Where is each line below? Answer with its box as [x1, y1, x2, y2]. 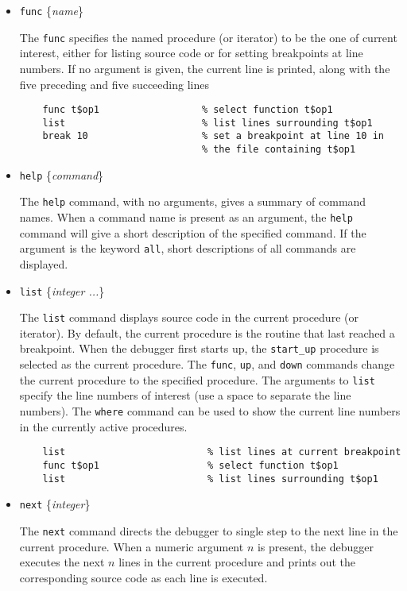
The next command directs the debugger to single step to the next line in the [19, 522, 398, 539]
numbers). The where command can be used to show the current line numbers [19, 403, 401, 419]
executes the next [19, 554, 105, 570]
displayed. [19, 255, 68, 272]
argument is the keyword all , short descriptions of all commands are [19, 240, 356, 257]
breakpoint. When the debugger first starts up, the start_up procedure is [19, 340, 379, 357]
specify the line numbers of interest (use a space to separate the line [19, 387, 351, 404]
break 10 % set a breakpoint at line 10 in [42, 130, 384, 142]
